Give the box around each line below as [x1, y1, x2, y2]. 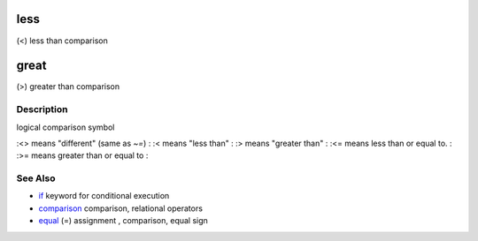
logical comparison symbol [16, 122, 115, 132]
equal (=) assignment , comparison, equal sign [38, 215, 208, 226]
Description [16, 103, 68, 116]
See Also [16, 172, 56, 185]
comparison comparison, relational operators [38, 203, 204, 214]
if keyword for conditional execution [38, 191, 170, 201]
